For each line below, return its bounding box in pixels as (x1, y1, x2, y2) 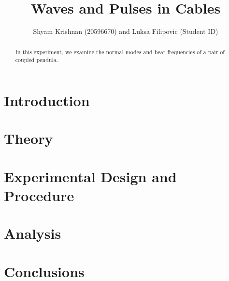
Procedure (4, 185, 74, 205)
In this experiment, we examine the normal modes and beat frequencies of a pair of (15, 47, 225, 56)
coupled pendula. (15, 56, 58, 64)
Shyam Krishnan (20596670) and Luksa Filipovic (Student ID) (33, 26, 218, 36)
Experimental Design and (4, 166, 177, 186)
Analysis (4, 223, 61, 243)
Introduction (4, 90, 90, 110)
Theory (4, 128, 53, 148)
